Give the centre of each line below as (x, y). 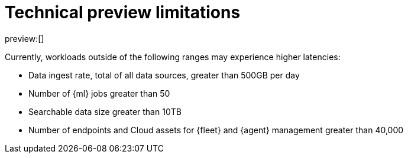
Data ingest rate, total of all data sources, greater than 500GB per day (164, 75)
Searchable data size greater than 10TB (105, 111)
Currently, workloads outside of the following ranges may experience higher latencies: (173, 57)
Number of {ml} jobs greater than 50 (99, 93)
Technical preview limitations (123, 12)
